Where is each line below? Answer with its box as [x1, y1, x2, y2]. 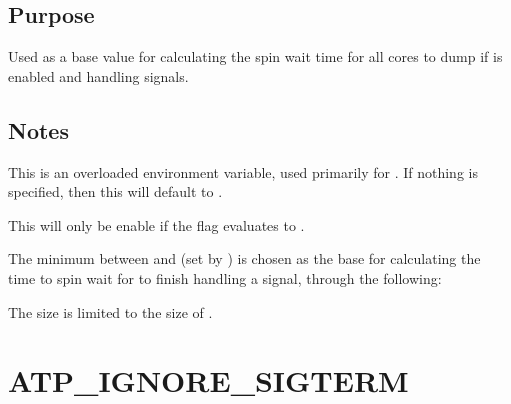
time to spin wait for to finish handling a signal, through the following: [8, 267, 442, 288]
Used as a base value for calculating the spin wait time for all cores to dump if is [8, 46, 503, 67]
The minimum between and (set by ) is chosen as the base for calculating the [8, 248, 481, 269]
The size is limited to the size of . [8, 301, 213, 322]
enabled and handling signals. [8, 65, 189, 86]
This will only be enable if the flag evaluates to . [8, 214, 305, 235]
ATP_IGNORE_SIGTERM [8, 360, 409, 401]
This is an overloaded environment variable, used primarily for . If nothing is [8, 161, 478, 182]
